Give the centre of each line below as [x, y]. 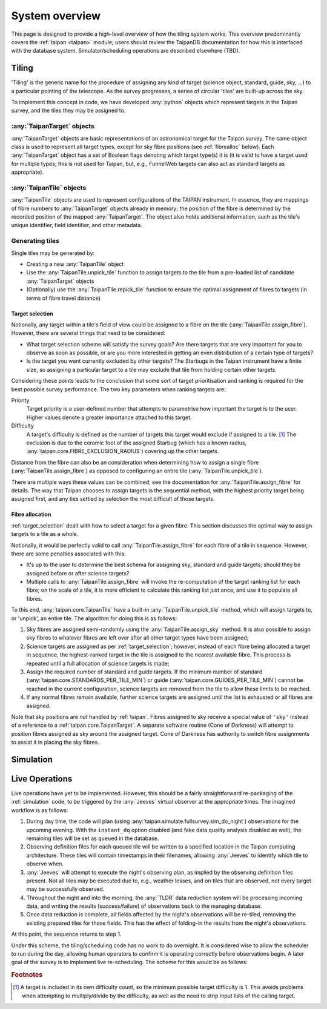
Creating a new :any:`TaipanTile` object [75, 264]
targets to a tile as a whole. [45, 534]
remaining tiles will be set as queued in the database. [93, 838]
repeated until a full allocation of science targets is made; [98, 663]
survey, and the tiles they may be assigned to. [68, 111]
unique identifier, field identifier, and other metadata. [77, 225]
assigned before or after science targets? [78, 573]
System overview [56, 16]
